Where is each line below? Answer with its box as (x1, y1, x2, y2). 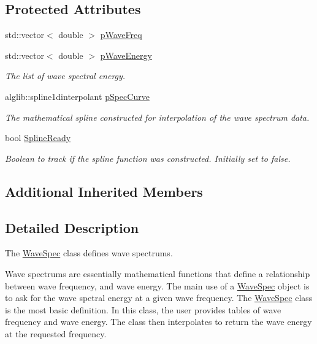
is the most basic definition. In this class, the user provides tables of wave (5, 303, 281, 316)
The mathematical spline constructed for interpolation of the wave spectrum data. (5, 110, 310, 123)
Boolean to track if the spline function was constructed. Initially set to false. (5, 151, 291, 164)
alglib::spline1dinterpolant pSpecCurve (5, 90, 150, 102)
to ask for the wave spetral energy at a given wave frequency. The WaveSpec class (5, 291, 313, 304)
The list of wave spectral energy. (5, 69, 126, 82)
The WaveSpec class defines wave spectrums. (5, 247, 173, 259)
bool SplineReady (5, 131, 71, 144)
